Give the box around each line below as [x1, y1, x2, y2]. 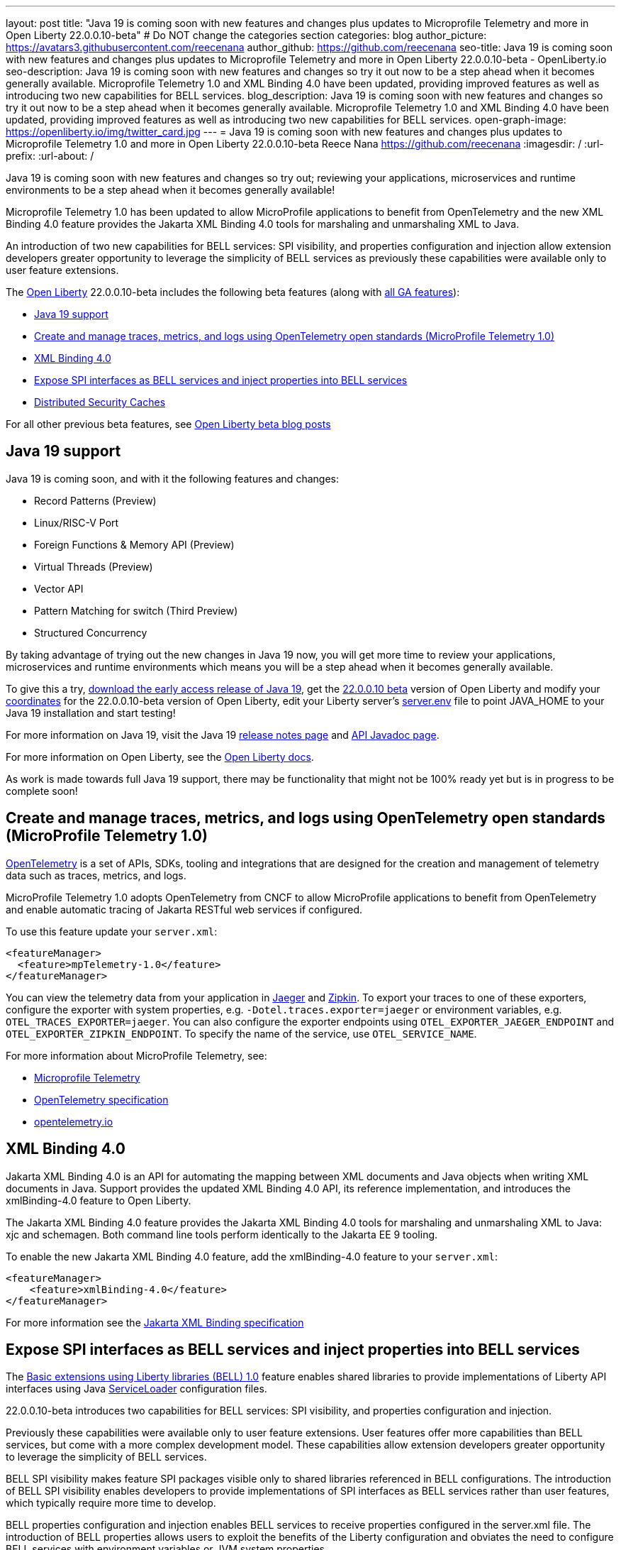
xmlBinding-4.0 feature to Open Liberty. [6, 1194, 191, 1207]
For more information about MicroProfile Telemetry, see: [6, 1049, 267, 1062]
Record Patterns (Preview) [34, 494, 157, 507]
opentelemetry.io [34, 1115, 113, 1128]
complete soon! [6, 784, 78, 797]
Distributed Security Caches [34, 396, 166, 408]
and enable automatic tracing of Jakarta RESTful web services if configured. [6, 903, 362, 916]
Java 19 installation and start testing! [6, 706, 176, 719]
